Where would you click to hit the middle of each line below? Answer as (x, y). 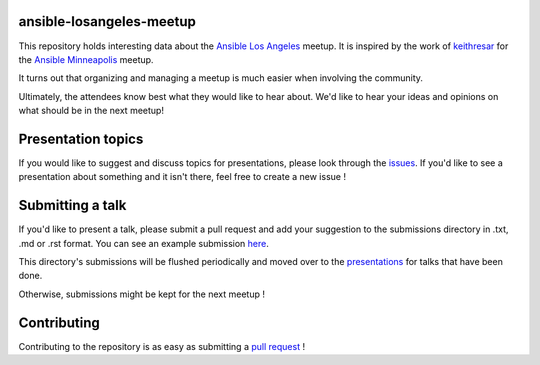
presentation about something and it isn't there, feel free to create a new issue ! (182, 177)
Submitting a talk (72, 205)
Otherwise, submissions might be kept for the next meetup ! (141, 294)
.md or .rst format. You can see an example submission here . (143, 243)
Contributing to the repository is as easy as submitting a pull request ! (161, 346)
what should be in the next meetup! (91, 111)
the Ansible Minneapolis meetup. (86, 59)
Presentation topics (81, 138)
